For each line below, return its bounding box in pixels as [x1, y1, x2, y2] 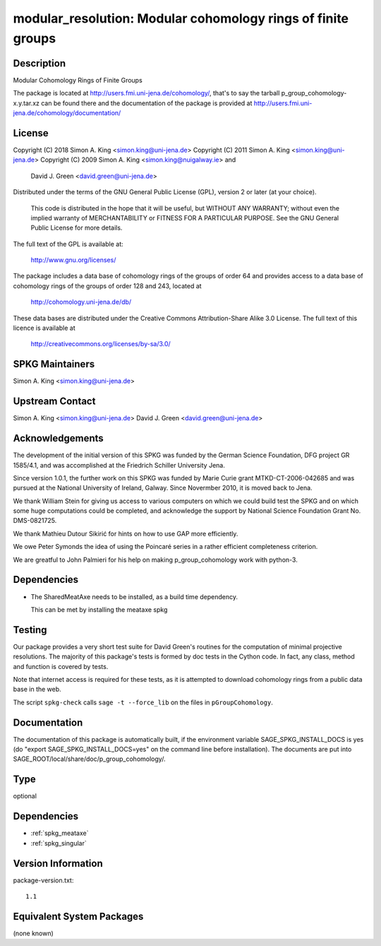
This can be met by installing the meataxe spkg [30, 605, 168, 614]
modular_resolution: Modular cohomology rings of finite [13, 11, 349, 26]
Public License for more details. [30, 223, 123, 232]
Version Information [13, 857, 103, 869]
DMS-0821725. [13, 516, 57, 525]
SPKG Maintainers [13, 358, 95, 370]
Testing [13, 624, 47, 636]
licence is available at [13, 324, 75, 332]
